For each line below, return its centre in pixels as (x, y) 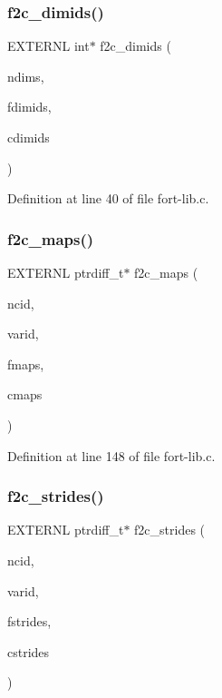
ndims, (26, 76)
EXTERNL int (48, 46)
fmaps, (26, 364)
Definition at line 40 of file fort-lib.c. (108, 198)
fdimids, (29, 107)
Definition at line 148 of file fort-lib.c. (111, 455)
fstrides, (29, 621)
